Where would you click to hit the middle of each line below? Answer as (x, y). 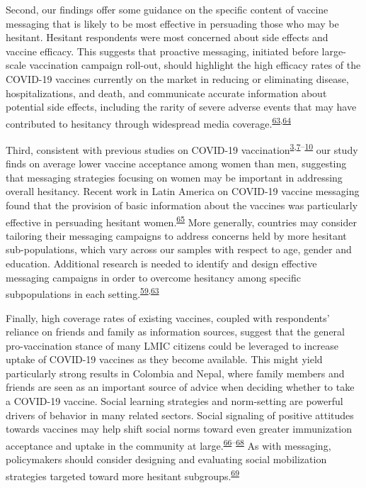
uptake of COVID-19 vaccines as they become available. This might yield (164, 359)
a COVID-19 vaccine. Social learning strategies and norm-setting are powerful (175, 401)
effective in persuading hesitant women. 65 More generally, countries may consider (181, 221)
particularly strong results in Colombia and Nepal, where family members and (175, 373)
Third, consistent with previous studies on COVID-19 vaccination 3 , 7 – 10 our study (182, 149)
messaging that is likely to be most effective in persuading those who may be (172, 23)
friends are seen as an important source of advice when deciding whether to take (180, 387)
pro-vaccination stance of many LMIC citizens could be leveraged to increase (172, 345)
